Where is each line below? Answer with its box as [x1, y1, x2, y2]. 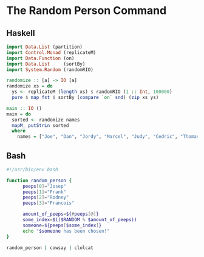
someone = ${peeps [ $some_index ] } [22, 222, 102, 228]
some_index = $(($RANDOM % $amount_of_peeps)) [22, 217, 137, 223]
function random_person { [6, 177, 72, 183]
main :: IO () [6, 105, 42, 111]
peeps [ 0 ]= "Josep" [22, 183, 67, 189]
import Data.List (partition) [6, 44, 83, 50]
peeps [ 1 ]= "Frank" [22, 189, 67, 195]
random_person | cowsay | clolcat [6, 244, 94, 251]
